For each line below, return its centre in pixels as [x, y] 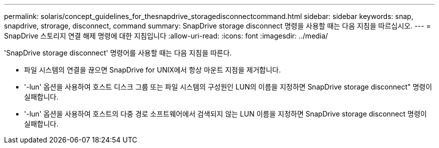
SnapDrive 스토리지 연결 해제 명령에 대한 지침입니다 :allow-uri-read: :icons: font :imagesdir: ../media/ [166, 36]
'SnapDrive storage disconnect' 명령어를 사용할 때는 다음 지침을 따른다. [118, 53]
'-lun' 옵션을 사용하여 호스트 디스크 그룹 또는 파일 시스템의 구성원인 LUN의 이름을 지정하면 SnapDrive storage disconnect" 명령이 [228, 87]
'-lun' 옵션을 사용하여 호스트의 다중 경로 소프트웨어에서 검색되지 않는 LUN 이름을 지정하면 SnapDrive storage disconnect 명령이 [226, 114]
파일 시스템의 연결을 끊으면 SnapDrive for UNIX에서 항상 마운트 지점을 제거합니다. [153, 70]
